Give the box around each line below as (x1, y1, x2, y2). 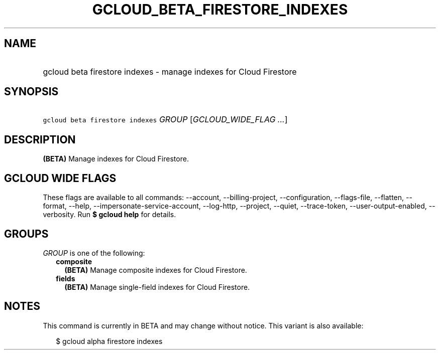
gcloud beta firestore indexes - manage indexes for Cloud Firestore (43, 66, 297, 77)
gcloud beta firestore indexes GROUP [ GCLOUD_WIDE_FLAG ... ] (43, 114, 288, 125)
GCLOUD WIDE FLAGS (4, 171, 117, 185)
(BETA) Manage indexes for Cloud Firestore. (43, 154, 189, 163)
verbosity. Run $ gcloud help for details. (43, 210, 176, 219)
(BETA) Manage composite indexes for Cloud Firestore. (64, 265, 247, 274)
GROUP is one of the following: (43, 248, 145, 257)
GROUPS (4, 227, 49, 240)
